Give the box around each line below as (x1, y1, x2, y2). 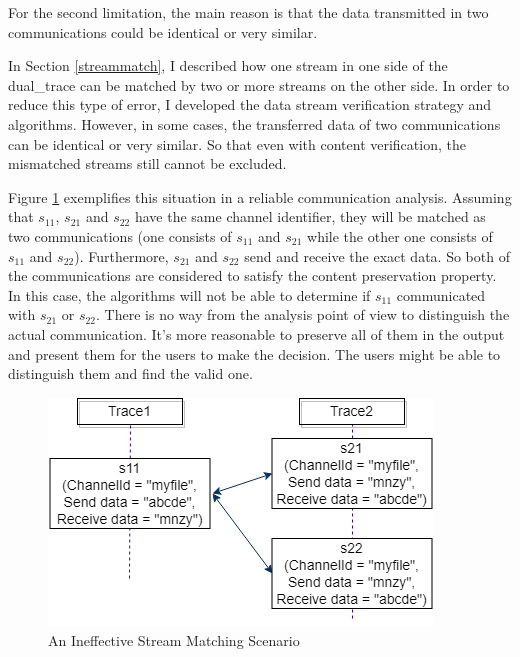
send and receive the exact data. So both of (244, 245, 510, 266)
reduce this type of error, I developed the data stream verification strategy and (8, 94, 492, 115)
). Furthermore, (74, 245, 169, 266)
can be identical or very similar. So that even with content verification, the (8, 133, 466, 154)
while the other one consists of (307, 225, 493, 246)
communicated (396, 284, 486, 305)
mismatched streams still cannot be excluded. (8, 153, 287, 174)
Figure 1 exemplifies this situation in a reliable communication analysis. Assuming (8, 186, 512, 207)
